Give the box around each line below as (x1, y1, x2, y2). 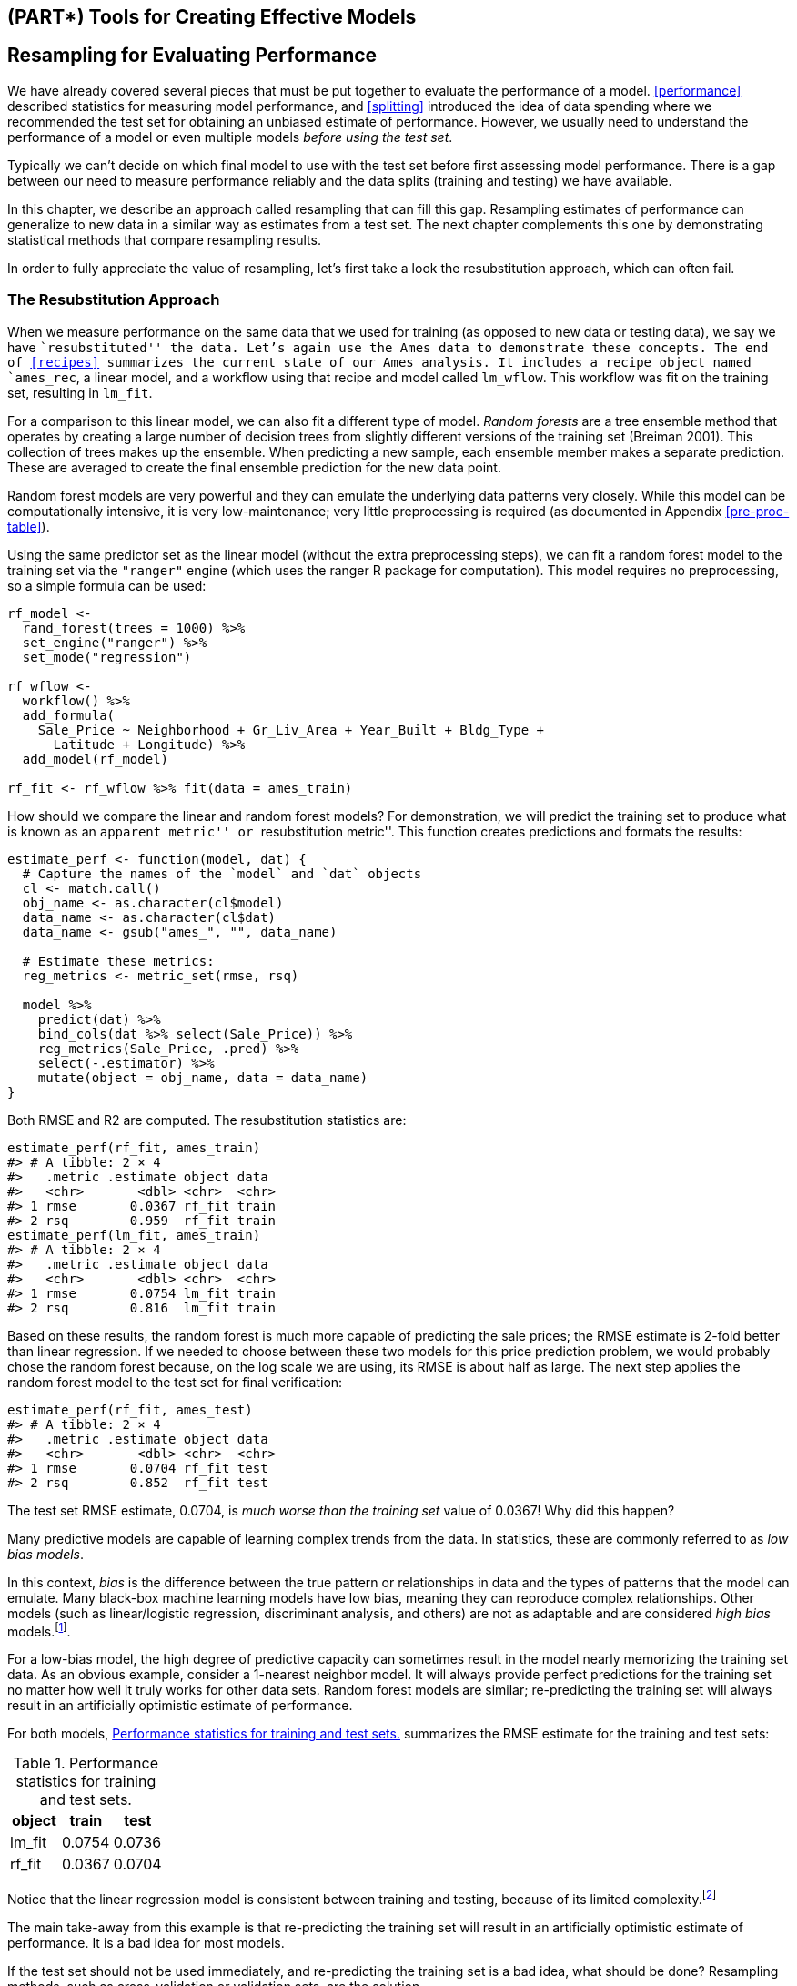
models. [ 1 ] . (7, 1620, 71, 1639)
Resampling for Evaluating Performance (7, 44, 378, 67)
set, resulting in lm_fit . (7, 384, 153, 400)
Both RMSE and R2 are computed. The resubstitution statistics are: (7, 1111, 407, 1128)
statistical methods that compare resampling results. (7, 231, 321, 248)
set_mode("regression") (22, 649, 192, 664)
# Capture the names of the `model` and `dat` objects (22, 866, 422, 881)
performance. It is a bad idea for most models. (7, 1934, 285, 1951)
